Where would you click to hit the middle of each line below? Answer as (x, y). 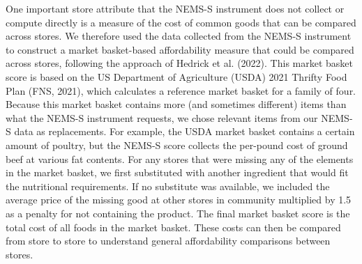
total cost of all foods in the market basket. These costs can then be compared (173, 227)
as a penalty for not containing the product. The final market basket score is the (178, 213)
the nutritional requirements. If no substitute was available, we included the (168, 186)
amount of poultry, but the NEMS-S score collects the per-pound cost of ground (177, 145)
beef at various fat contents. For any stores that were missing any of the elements (180, 158)
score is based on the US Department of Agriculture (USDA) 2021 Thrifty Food (176, 76)
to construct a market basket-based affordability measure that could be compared (180, 49)
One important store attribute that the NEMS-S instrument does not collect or (175, 8)
